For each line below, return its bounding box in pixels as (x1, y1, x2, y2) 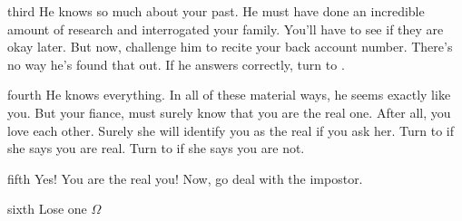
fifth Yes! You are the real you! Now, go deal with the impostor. (7, 168, 363, 187)
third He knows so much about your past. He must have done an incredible (7, 2, 425, 20)
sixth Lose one (7, 199, 87, 218)
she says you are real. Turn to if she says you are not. (7, 139, 305, 158)
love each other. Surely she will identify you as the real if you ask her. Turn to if (7, 120, 454, 139)
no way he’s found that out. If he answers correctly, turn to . (7, 54, 345, 73)
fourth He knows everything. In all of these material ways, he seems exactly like (7, 85, 451, 104)
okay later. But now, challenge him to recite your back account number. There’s (7, 37, 453, 56)
